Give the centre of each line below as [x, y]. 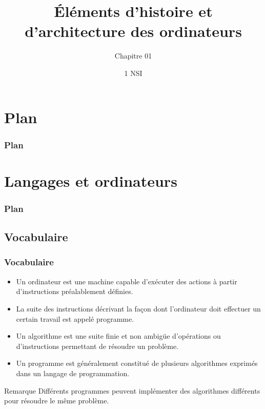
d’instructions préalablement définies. [75, 291]
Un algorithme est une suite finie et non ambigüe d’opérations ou [118, 336]
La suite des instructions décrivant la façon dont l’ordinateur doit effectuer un [138, 308]
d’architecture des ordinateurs [133, 31]
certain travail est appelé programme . [75, 318]
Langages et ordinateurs [91, 180]
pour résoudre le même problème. [57, 401]
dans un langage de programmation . [73, 373]
